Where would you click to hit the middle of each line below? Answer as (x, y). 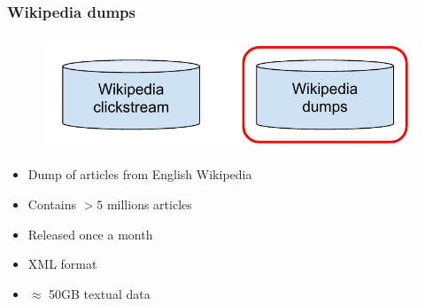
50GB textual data (100, 293)
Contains (52, 204)
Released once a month (90, 234)
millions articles (149, 204)
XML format (62, 264)
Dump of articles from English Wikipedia (140, 174)
